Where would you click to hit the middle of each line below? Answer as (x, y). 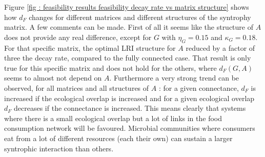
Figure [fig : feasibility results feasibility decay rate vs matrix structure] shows (127, 7)
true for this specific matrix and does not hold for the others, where (110, 67)
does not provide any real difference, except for (78, 37)
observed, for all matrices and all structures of (77, 87)
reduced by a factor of (220, 47)
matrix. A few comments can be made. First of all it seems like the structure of (129, 27)
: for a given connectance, (199, 87)
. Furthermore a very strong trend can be (174, 78)
